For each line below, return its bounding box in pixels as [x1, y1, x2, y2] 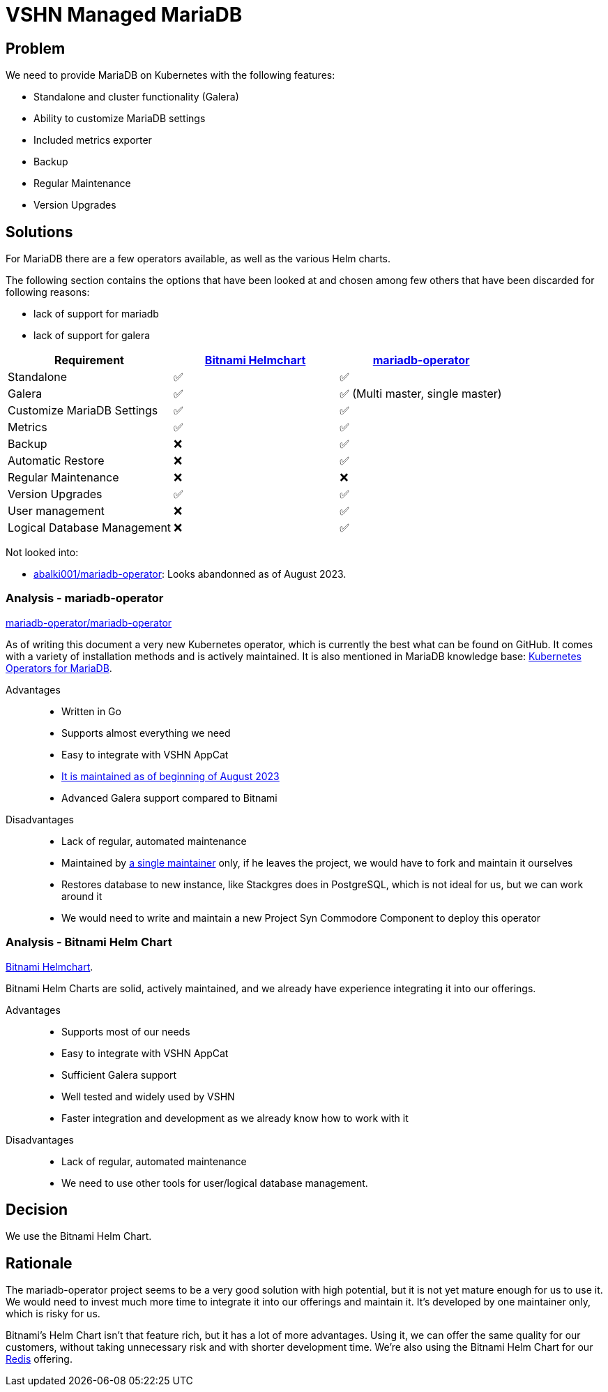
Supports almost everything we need [61, 726, 231, 739]
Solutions [6, 223, 73, 241]
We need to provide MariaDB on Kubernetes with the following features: [6, 69, 335, 82]
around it [61, 890, 102, 902]
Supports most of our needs [61, 1025, 190, 1038]
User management [8, 504, 105, 518]
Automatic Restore [8, 454, 105, 468]
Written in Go [61, 705, 121, 717]
